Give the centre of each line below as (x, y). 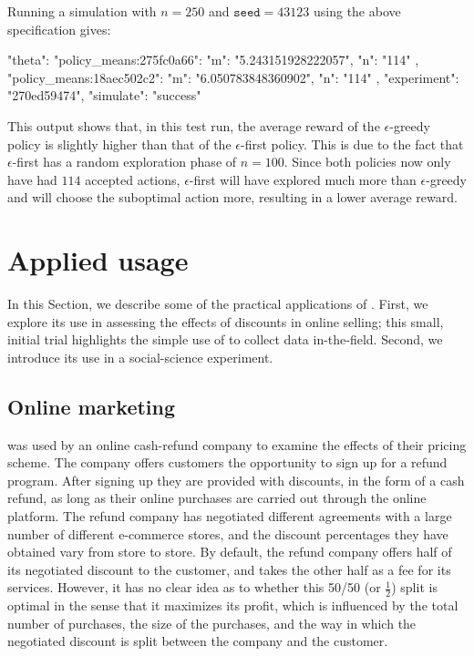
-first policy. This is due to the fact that (352, 143)
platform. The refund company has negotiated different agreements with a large (230, 516)
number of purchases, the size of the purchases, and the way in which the (212, 623)
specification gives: (59, 29)
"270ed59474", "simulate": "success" (104, 95)
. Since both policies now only (367, 162)
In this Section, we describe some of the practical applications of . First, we (218, 304)
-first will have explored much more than (303, 179)
